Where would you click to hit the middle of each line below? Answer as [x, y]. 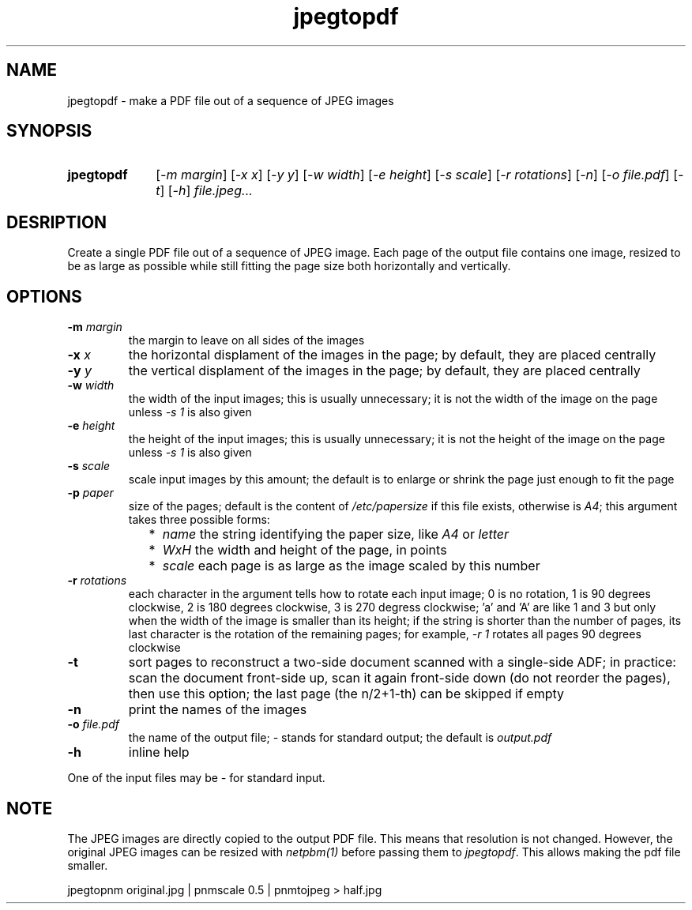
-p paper [90, 493]
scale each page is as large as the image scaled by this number [351, 566]
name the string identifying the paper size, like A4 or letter [336, 534]
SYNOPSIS [49, 131]
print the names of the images [218, 710]
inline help [159, 752]
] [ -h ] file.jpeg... [206, 191]
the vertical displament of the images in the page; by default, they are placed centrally [384, 371]
